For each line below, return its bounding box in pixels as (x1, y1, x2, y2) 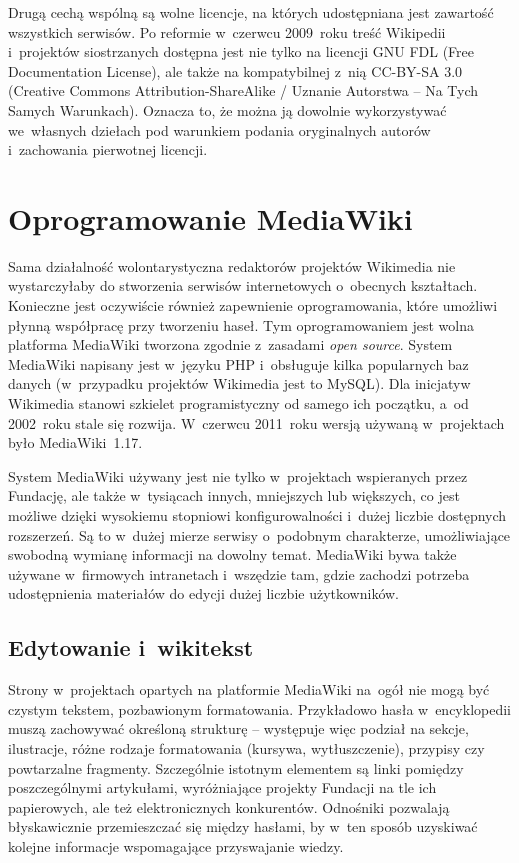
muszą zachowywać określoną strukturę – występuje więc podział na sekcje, (8, 718, 469, 739)
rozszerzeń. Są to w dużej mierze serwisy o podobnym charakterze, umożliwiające (8, 524, 511, 545)
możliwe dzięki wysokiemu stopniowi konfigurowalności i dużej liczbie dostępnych (8, 505, 507, 525)
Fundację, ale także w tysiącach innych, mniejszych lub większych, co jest (8, 485, 460, 506)
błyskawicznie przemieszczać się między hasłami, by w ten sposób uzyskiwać (8, 816, 478, 837)
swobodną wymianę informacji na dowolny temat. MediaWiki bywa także (8, 544, 457, 565)
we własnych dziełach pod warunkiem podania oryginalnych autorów (8, 119, 431, 140)
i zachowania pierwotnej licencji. (8, 139, 208, 160)
